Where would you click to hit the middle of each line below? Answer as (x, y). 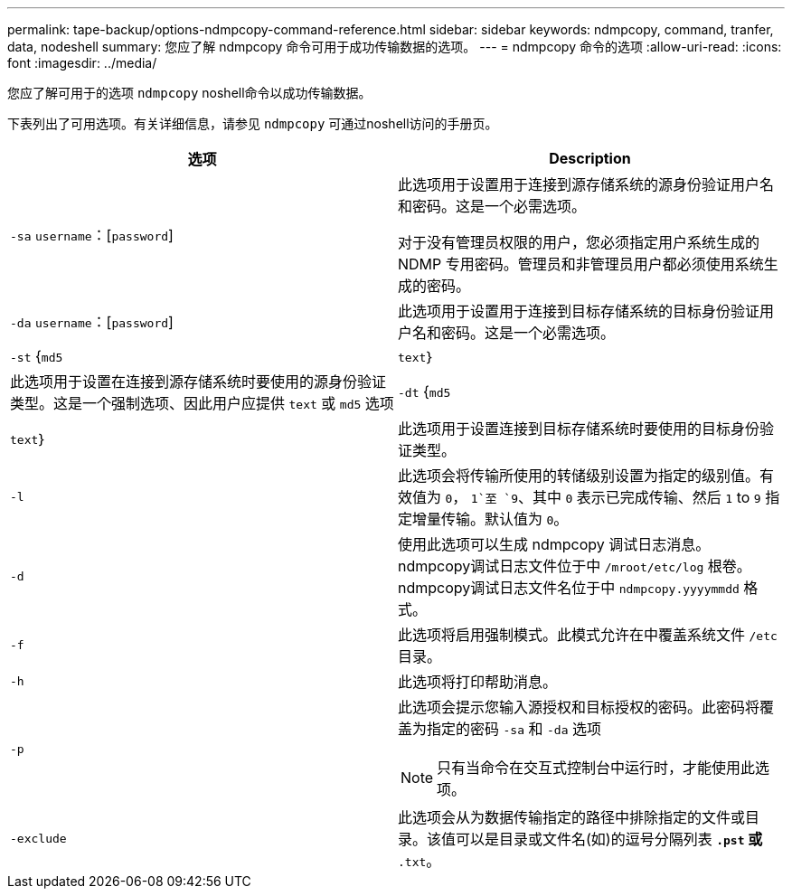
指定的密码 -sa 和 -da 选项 (514, 729)
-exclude (38, 838)
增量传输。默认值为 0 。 (490, 519)
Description (590, 158)
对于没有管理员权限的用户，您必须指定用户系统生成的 (579, 242)
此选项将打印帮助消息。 (478, 682)
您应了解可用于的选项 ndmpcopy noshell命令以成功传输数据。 (189, 93)
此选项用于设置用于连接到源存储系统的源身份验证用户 (579, 184)
